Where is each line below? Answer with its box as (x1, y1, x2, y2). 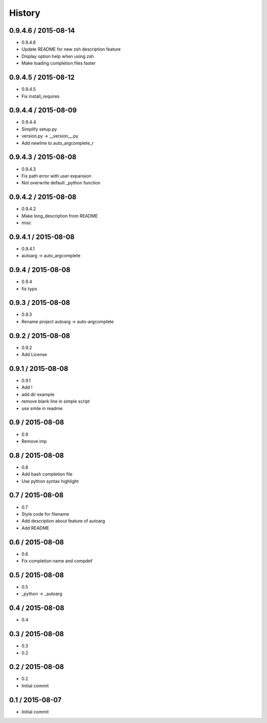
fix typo (21, 286, 37, 292)
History (9, 7, 41, 18)
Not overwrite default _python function (21, 180, 101, 186)
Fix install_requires (21, 93, 60, 99)
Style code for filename (21, 511, 69, 517)
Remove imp (21, 438, 47, 444)
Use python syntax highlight (21, 478, 79, 484)
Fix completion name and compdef (21, 558, 92, 564)
